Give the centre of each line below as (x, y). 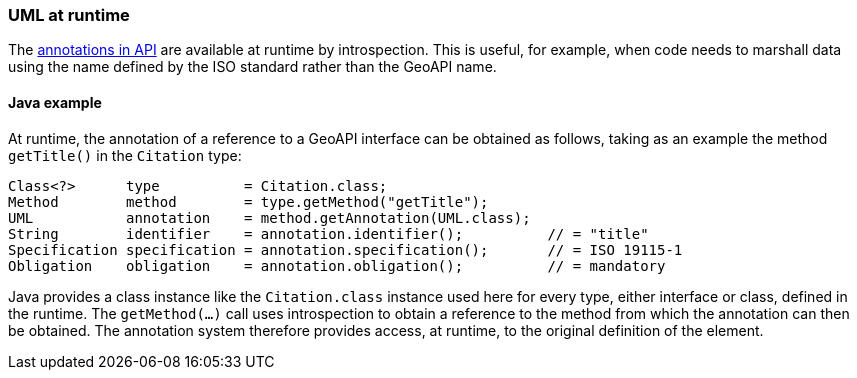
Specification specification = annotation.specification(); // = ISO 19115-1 (345, 249)
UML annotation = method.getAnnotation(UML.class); (269, 217)
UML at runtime (69, 15)
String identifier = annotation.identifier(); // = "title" (328, 233)
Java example (55, 102)
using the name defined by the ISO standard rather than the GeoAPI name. (252, 67)
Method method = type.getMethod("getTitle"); (248, 201)
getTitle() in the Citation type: (125, 155)
